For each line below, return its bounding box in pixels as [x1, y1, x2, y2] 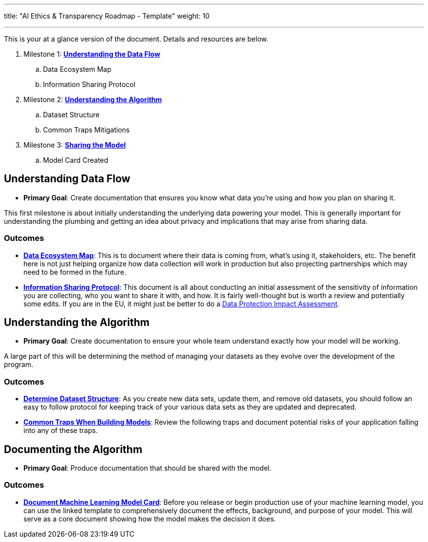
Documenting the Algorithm [4, 443, 143, 455]
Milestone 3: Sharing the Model [23, 141, 126, 149]
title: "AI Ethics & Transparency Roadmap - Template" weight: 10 [4, 12, 210, 20]
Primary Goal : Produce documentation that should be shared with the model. [23, 464, 272, 473]
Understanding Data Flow [4, 173, 130, 185]
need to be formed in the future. [23, 267, 127, 276]
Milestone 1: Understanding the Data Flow [23, 50, 160, 58]
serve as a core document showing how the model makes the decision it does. [23, 514, 276, 523]
